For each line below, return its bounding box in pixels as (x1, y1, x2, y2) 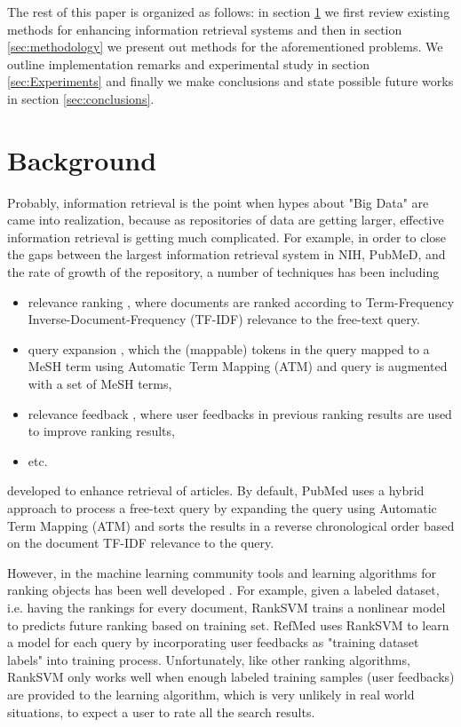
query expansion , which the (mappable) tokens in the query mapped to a (28, 339, 430, 358)
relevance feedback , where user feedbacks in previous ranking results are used (28, 404, 452, 423)
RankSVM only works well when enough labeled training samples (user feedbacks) (7, 668, 455, 686)
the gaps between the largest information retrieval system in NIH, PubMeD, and (7, 245, 446, 264)
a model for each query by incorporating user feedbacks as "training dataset (7, 633, 419, 652)
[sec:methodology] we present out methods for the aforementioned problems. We (7, 37, 443, 56)
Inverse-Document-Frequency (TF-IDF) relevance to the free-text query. (28, 310, 420, 328)
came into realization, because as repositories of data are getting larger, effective (7, 210, 444, 229)
